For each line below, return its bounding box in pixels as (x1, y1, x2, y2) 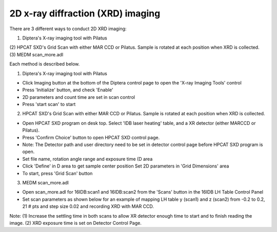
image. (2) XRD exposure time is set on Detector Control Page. (9, 220, 142, 226)
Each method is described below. (9, 61, 80, 67)
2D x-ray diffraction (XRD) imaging (9, 8, 161, 19)
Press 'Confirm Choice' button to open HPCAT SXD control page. (22, 134, 160, 140)
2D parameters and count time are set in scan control (22, 94, 135, 100)
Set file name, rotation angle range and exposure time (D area (22, 156, 153, 162)
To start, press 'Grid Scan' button (22, 170, 93, 176)
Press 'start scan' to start (22, 101, 76, 108)
